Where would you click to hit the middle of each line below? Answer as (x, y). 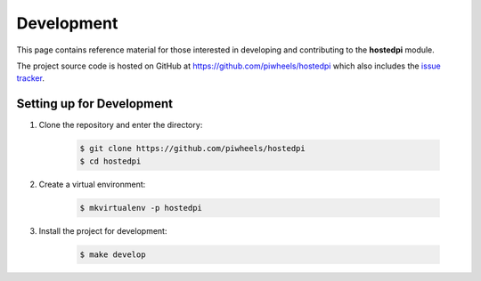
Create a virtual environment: (92, 184)
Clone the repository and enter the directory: (121, 125)
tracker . (30, 78)
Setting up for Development (95, 104)
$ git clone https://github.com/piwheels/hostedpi (193, 149)
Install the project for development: (103, 230)
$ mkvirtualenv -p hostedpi (141, 208)
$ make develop (113, 254)
